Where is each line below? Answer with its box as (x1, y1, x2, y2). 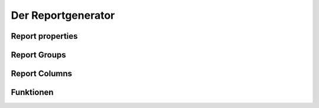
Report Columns (11, 69, 72, 79)
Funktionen (11, 87, 54, 97)
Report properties (11, 31, 78, 41)
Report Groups (11, 50, 66, 60)
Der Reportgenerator (11, 9, 115, 22)
